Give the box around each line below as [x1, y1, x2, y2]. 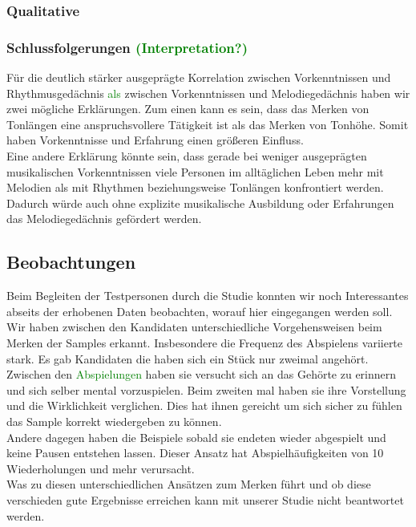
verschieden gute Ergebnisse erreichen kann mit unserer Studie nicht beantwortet [6, 491, 404, 508]
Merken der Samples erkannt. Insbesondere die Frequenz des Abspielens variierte [6, 334, 403, 351]
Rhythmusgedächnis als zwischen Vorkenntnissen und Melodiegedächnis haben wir [6, 84, 410, 101]
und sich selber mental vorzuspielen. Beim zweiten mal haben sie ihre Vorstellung [6, 381, 406, 398]
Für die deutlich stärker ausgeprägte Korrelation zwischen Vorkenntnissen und [6, 69, 391, 86]
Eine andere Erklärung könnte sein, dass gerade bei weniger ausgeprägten [6, 148, 367, 164]
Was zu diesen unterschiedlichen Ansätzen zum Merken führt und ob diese [6, 476, 371, 493]
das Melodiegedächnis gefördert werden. [6, 210, 202, 227]
